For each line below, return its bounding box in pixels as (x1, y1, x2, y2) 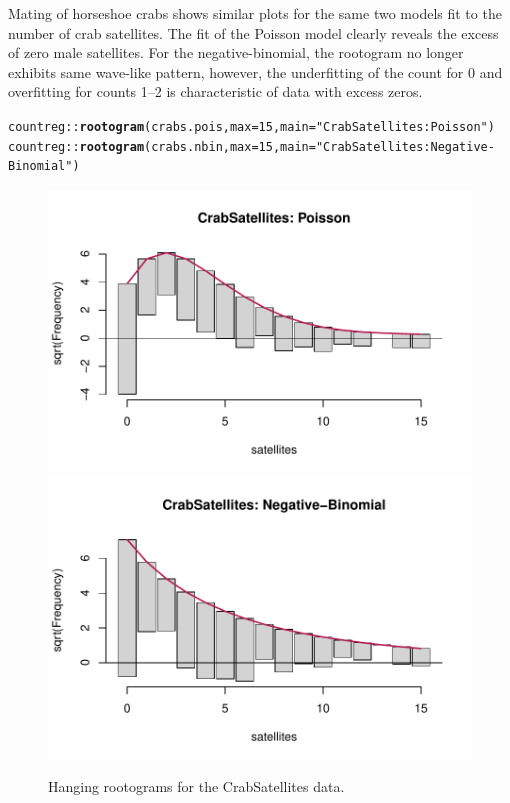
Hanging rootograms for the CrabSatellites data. (48, 776, 345, 797)
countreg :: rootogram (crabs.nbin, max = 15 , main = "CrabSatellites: (8, 139, 431, 154)
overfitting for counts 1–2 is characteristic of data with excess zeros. (8, 81, 423, 102)
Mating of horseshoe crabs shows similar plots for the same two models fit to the (8, 3, 502, 23)
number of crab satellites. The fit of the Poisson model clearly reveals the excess (8, 22, 499, 43)
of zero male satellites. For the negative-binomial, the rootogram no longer (8, 42, 464, 63)
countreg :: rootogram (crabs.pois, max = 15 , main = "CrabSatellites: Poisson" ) (8, 119, 495, 134)
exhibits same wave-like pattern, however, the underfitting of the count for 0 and (8, 61, 503, 82)
